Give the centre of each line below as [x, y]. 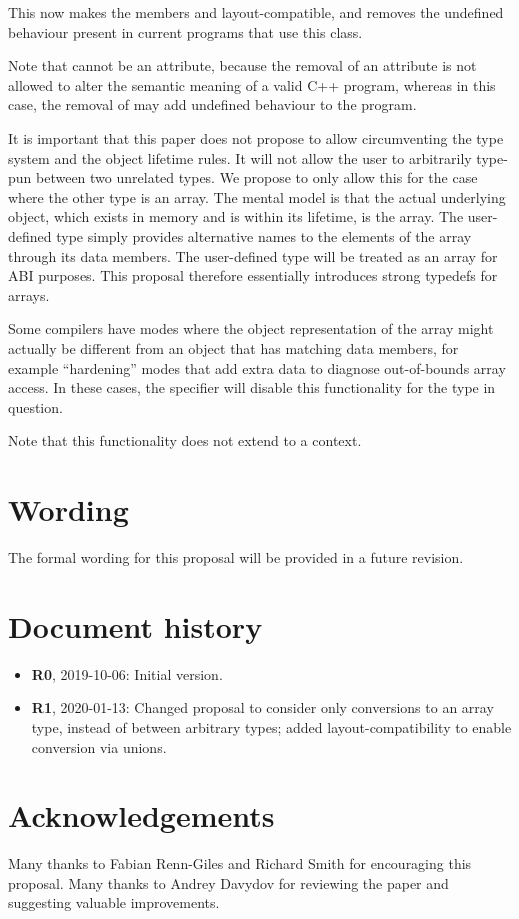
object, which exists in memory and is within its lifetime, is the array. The [236, 216]
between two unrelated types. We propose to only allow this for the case [257, 177]
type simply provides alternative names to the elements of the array [264, 235]
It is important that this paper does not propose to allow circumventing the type [256, 137]
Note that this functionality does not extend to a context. [185, 440]
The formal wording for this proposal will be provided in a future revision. [236, 557]
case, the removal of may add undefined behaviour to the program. [212, 104]
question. [35, 406]
